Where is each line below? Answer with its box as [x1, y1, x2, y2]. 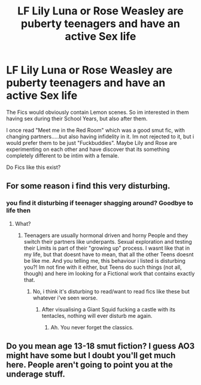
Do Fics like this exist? [6, 163, 61, 171]
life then [6, 207, 31, 215]
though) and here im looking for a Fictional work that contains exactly [23, 269, 195, 277]
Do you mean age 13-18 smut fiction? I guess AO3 [6, 341, 195, 351]
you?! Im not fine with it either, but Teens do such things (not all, [23, 263, 182, 271]
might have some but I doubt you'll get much [6, 350, 176, 360]
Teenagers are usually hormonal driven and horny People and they [23, 232, 188, 239]
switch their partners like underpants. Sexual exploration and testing [23, 238, 193, 245]
